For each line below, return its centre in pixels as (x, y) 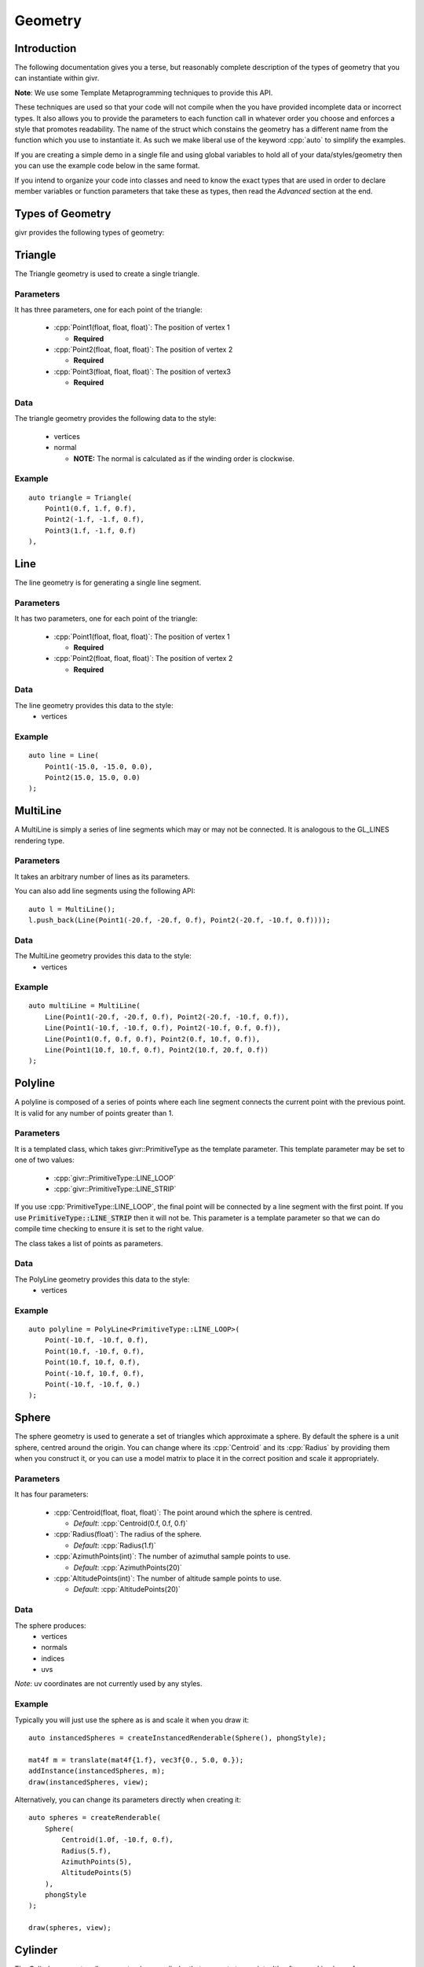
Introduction (46, 48)
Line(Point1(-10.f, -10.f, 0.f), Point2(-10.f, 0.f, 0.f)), (163, 1028)
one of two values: (44, 1160)
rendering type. (40, 840)
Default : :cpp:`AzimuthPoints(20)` (128, 1567)
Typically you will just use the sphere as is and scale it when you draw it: (132, 1720)
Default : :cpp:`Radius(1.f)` (115, 1545)
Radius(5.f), (86, 1851)
